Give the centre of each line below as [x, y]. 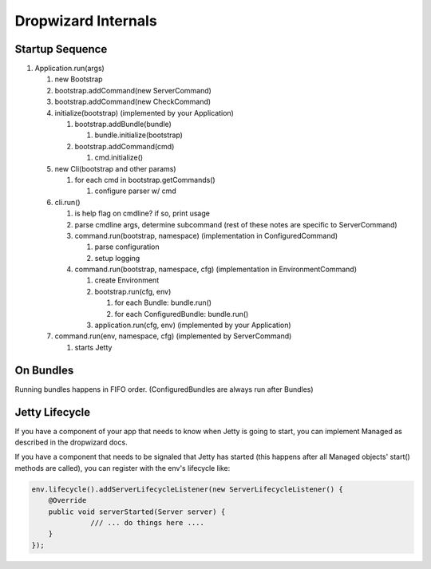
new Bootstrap [79, 79]
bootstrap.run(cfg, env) [133, 291]
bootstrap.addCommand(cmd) [125, 146]
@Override [67, 500]
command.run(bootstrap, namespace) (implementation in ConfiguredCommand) [206, 235]
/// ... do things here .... [148, 522]
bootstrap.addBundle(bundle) [123, 124]
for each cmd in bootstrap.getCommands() [145, 180]
